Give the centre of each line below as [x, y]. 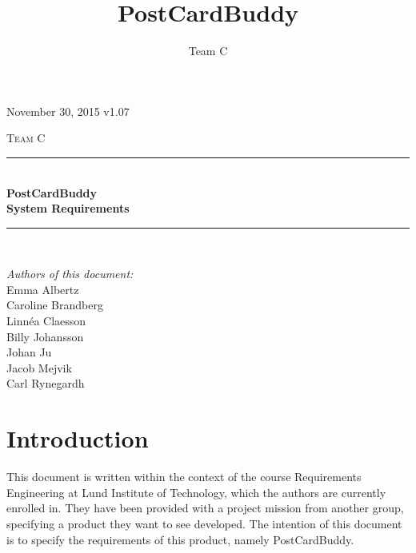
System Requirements [68, 208]
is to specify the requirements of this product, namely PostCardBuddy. [180, 539]
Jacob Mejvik [39, 367]
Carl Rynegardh [46, 383]
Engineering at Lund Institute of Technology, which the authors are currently [196, 492]
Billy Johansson [45, 336]
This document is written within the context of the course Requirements [184, 477]
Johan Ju [29, 352]
